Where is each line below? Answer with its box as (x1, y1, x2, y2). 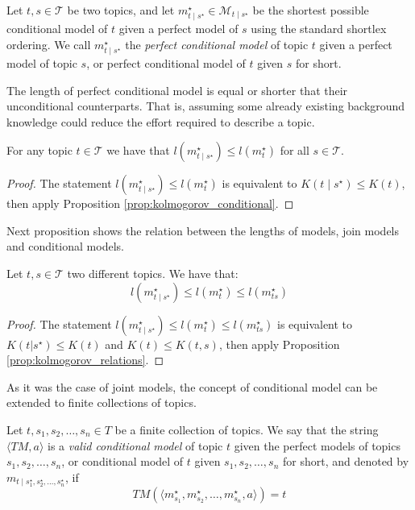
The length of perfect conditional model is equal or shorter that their (6, 81, 348, 98)
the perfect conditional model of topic (125, 35, 309, 52)
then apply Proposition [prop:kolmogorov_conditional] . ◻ (6, 195, 294, 212)
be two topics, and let (67, 2, 175, 18)
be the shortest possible (252, 2, 369, 18)
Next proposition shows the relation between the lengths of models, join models (6, 222, 400, 238)
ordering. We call (6, 35, 91, 52)
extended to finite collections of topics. (6, 394, 197, 411)
